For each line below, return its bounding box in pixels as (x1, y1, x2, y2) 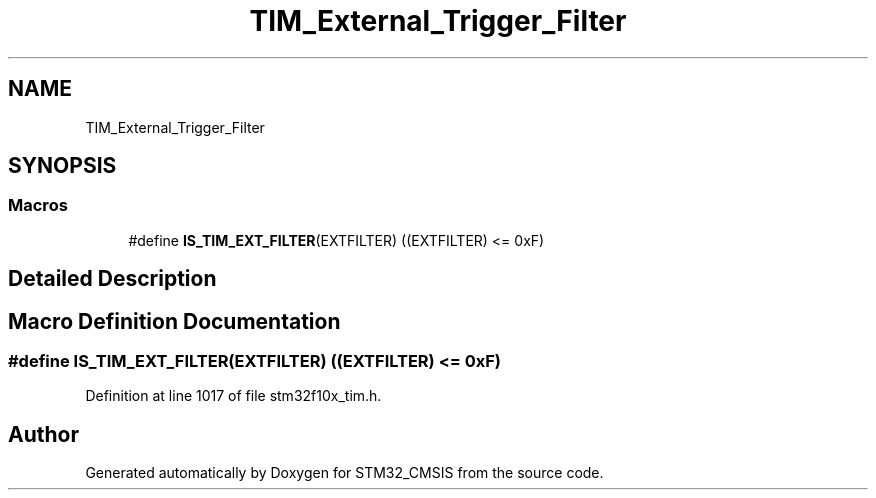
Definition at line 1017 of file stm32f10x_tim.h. (85, 387, 382, 405)
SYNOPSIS (8, 153, 117, 179)
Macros (8, 195, 68, 216)
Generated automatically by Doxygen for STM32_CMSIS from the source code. (85, 464, 604, 482)
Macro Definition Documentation (8, 308, 341, 334)
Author (8, 421, 79, 447)
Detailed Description (8, 266, 217, 292)
